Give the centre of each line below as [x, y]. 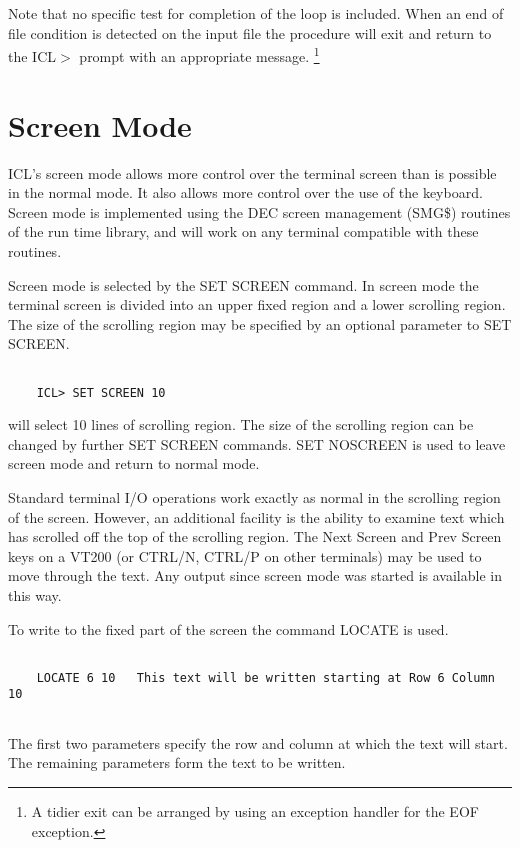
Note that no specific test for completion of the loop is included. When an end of [256, 13]
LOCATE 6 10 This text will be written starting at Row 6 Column [265, 677]
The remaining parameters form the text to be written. [177, 762]
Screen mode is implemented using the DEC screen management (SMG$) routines [259, 211]
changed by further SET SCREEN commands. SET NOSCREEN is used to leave [257, 443]
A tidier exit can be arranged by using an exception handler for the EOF [255, 810]
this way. [35, 594]
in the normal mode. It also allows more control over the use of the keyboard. [245, 192]
